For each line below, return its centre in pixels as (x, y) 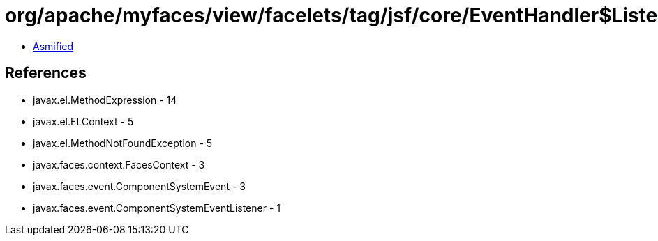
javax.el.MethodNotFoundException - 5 (123, 143)
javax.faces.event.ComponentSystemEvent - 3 (139, 186)
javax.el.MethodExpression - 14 (105, 100)
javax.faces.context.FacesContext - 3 (119, 164)
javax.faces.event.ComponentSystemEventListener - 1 (157, 208)
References (46, 73)
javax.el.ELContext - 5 (83, 121)
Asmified (53, 46)
